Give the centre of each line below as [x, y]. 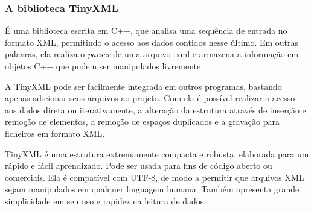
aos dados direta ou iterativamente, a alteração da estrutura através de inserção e [155, 109]
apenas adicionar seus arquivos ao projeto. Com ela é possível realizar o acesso [150, 98]
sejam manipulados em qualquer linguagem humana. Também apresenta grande [152, 189]
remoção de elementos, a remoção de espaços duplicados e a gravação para [142, 121]
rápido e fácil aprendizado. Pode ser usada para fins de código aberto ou [139, 165]
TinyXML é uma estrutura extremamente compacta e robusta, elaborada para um [157, 153]
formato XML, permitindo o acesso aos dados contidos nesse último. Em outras [152, 42]
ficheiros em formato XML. [55, 133]
